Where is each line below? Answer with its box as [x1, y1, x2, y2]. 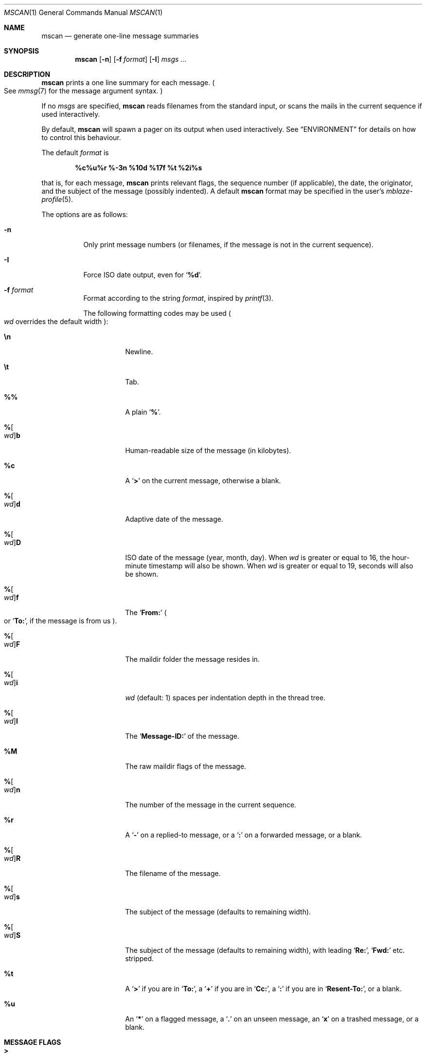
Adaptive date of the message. [125, 515, 224, 523]
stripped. [125, 954, 154, 963]
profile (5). [41, 195, 73, 203]
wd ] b [4, 431, 20, 439]
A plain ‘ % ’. [125, 408, 161, 416]
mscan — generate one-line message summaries [41, 32, 199, 40]
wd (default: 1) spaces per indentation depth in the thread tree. [125, 693, 326, 702]
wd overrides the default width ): [4, 317, 108, 326]
